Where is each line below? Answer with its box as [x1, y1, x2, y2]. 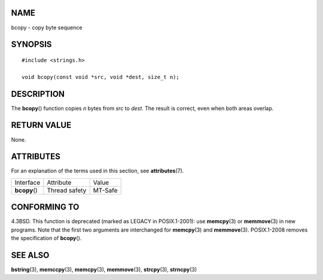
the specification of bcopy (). [11, 235, 82, 242]
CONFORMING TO [11, 202, 80, 212]
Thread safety [47, 186, 87, 194]
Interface [14, 178, 41, 187]
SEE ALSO [11, 250, 50, 260]
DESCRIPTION [11, 89, 65, 99]
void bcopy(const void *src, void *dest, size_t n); [22, 74, 179, 80]
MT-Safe [93, 186, 118, 194]
